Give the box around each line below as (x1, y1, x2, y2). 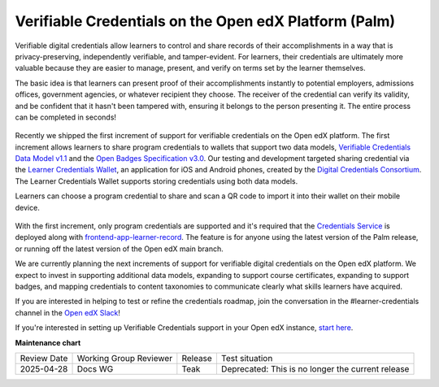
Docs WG (76, 363, 114, 374)
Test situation (220, 352, 273, 363)
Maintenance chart (15, 337, 81, 347)
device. (15, 202, 40, 212)
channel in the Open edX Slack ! (15, 307, 121, 317)
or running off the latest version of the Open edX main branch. (15, 244, 224, 254)
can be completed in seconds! (15, 112, 117, 122)
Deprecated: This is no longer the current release (220, 363, 410, 374)
